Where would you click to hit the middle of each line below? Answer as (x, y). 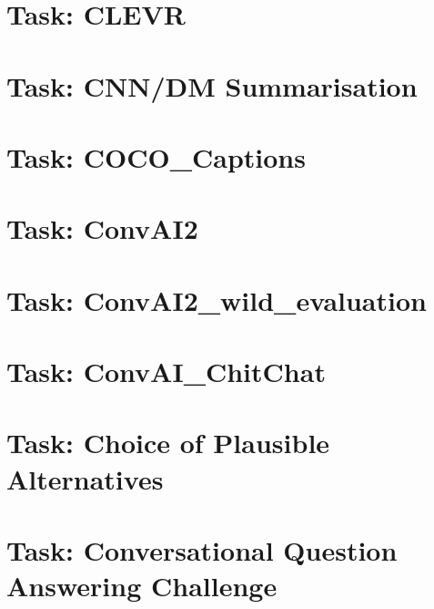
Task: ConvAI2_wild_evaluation (217, 299)
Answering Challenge (142, 586)
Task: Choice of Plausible (168, 443)
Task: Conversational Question (202, 550)
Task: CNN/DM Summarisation (212, 85)
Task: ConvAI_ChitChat (166, 372)
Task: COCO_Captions (156, 156)
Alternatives (85, 478)
